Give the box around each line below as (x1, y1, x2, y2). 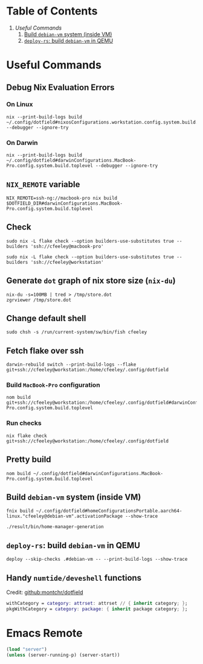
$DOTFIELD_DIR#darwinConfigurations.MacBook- (6, 200, 123, 206)
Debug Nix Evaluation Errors (6, 82, 115, 92)
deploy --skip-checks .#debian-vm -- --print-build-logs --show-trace (6, 557, 188, 563)
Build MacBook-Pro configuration (6, 381, 101, 389)
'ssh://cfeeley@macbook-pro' (30, 243, 104, 249)
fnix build (6, 508, 34, 514)
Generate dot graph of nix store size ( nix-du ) (6, 276, 176, 286)
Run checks (6, 419, 42, 427)
